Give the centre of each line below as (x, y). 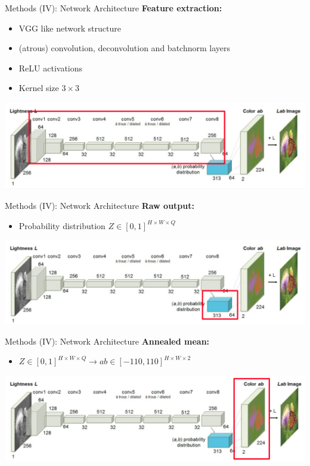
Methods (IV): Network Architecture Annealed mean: (107, 341)
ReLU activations (51, 68)
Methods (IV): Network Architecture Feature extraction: (114, 8)
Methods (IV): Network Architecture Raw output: (100, 206)
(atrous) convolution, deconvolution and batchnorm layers (124, 48)
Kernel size (39, 88)
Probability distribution (62, 225)
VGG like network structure (70, 28)
